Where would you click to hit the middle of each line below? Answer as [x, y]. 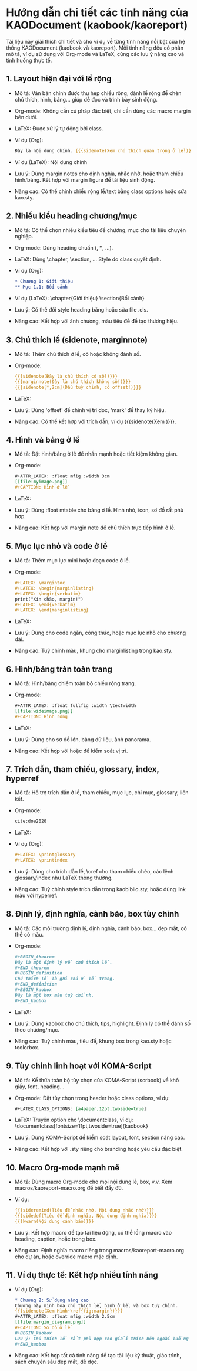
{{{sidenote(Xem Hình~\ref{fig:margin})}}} [69, 1311]
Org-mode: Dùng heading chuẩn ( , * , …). [64, 248]
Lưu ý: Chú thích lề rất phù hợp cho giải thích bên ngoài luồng [102, 1339]
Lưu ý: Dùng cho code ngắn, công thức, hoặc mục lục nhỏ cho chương [100, 633]
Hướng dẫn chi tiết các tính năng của [97, 13]
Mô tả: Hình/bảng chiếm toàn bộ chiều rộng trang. [75, 683]
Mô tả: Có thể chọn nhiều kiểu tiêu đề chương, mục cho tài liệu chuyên [100, 230]
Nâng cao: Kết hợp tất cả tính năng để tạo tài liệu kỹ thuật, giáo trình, [98, 1355]
